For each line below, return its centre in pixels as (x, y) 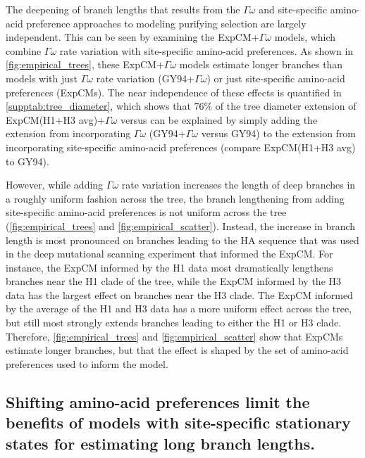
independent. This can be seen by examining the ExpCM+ (132, 37)
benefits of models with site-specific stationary (178, 422)
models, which (305, 37)
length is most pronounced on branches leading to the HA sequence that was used (182, 240)
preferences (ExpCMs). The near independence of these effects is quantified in (174, 92)
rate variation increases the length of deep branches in (239, 185)
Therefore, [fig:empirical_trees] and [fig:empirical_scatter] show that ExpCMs (174, 336)
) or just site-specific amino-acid (276, 78)
